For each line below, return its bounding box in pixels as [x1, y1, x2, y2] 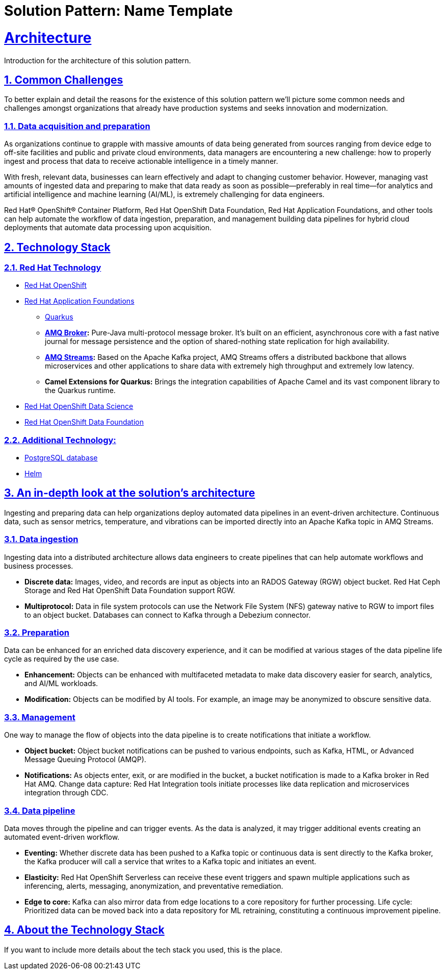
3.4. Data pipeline [4, 805, 75, 816]
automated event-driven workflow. [4, 832, 120, 841]
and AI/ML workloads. [24, 679, 98, 688]
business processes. [4, 561, 73, 570]
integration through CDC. [24, 788, 109, 797]
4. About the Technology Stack [4, 923, 165, 937]
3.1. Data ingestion [4, 534, 78, 545]
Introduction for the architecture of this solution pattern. [4, 56, 191, 65]
